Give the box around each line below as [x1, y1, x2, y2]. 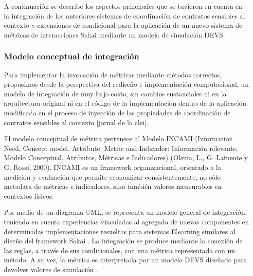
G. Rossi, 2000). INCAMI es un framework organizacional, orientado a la [4, 162, 221, 172]
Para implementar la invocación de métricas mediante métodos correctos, [4, 69, 222, 79]
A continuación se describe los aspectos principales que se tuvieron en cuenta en [4, 1, 242, 11]
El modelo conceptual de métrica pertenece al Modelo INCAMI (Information [4, 133, 233, 144]
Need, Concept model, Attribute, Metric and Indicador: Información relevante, [4, 143, 238, 153]
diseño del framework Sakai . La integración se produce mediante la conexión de [4, 236, 243, 246]
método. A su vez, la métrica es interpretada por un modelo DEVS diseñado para [4, 255, 247, 265]
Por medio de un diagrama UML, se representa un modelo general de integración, [4, 207, 247, 217]
